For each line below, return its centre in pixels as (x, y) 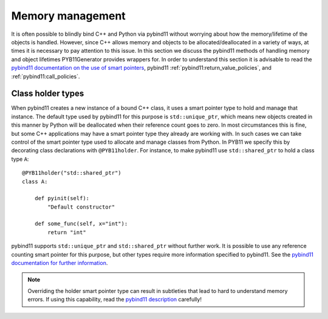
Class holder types (48, 94)
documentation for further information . (60, 263)
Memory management (68, 16)
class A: (35, 181)
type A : (20, 159)
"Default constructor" (81, 207)
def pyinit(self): (62, 198)
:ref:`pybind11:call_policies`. (46, 76)
